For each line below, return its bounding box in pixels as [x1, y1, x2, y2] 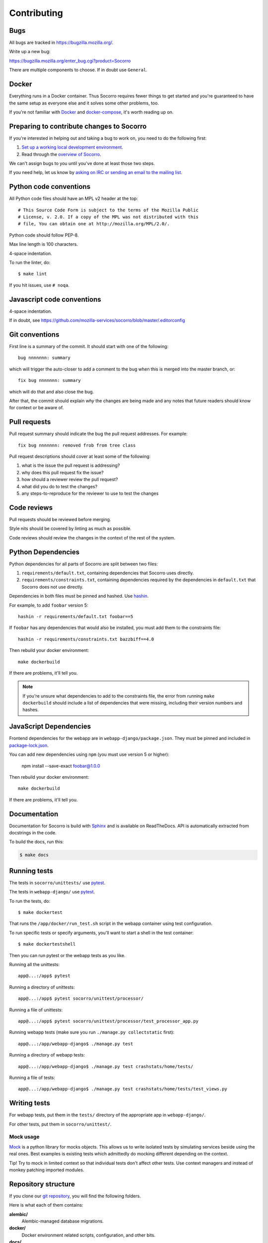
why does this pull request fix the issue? [21, 469, 104, 475]
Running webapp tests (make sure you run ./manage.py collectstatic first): [9, 1029, 175, 1035]
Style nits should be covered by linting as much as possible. [9, 526, 132, 532]
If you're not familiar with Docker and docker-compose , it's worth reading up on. [9, 109, 174, 115]
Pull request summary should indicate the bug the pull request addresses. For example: [9, 431, 188, 437]
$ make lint [18, 271, 47, 277]
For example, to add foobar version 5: [9, 602, 89, 608]
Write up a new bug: [9, 49, 51, 55]
